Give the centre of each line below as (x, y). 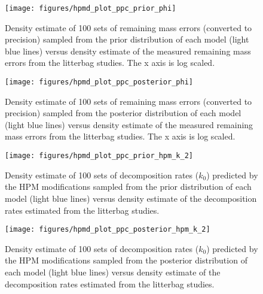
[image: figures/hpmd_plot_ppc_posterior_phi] (99, 82)
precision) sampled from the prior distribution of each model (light (127, 39)
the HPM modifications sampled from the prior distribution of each (128, 187)
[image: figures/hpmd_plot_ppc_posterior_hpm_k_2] (108, 230)
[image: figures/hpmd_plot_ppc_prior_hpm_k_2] (99, 156)
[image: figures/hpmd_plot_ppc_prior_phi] (91, 8)
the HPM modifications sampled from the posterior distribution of (126, 260)
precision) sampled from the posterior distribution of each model (123, 113)
